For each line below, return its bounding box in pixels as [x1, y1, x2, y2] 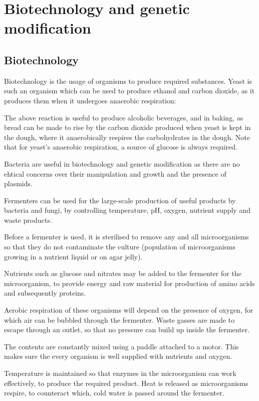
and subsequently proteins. [4, 288, 86, 298]
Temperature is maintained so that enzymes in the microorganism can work [4, 368, 236, 378]
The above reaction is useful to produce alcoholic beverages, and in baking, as [4, 112, 243, 122]
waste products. [4, 214, 52, 225]
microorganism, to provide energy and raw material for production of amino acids [4, 278, 255, 288]
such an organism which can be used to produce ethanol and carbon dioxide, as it [4, 85, 255, 96]
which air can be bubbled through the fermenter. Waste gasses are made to [4, 314, 235, 325]
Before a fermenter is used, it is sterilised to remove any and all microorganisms [4, 231, 249, 242]
